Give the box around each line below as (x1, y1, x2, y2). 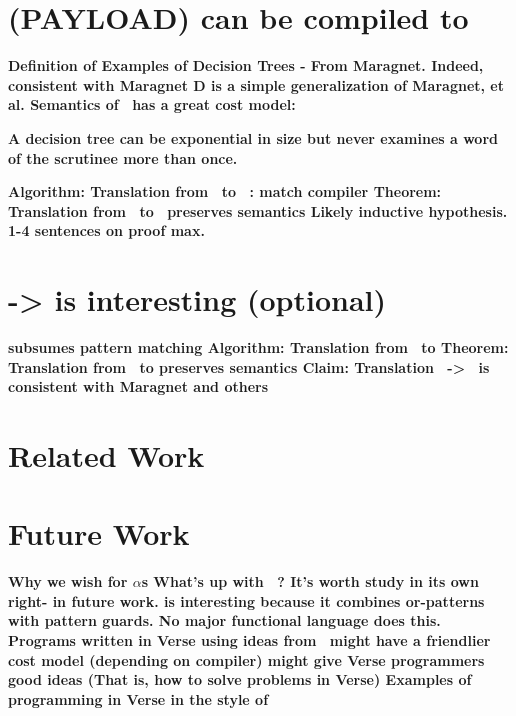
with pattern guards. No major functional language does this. (8, 610, 441, 631)
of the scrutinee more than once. (8, 147, 238, 168)
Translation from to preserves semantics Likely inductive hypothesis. (8, 200, 508, 221)
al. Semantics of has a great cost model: (8, 94, 296, 115)
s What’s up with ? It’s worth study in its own (141, 571, 479, 592)
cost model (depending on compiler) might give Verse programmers (8, 649, 485, 670)
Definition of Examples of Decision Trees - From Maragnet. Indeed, (8, 55, 484, 76)
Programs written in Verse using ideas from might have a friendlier (8, 630, 491, 651)
